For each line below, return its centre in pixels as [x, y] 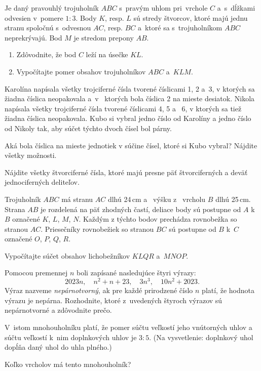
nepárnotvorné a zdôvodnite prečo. [58, 310]
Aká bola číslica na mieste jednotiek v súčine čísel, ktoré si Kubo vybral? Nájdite [131, 145]
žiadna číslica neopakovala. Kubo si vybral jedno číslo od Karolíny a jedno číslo [128, 118]
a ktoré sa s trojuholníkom [180, 28]
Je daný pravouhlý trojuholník [52, 8]
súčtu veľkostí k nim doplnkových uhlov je [71, 337]
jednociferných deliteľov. [42, 182]
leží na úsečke [107, 54]
